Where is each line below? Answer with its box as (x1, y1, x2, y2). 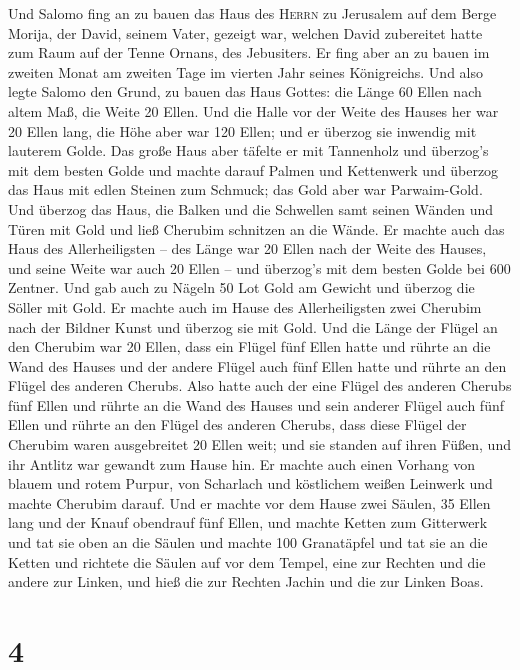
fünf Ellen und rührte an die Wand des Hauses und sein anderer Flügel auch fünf (8, 394, 504, 415)
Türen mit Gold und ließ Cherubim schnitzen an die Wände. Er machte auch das (8, 218, 505, 239)
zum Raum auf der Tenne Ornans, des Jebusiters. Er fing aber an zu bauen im (8, 42, 490, 63)
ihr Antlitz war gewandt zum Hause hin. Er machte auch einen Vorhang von (8, 453, 476, 474)
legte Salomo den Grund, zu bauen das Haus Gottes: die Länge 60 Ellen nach (8, 81, 482, 102)
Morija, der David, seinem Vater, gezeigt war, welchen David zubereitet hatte (8, 22, 483, 43)
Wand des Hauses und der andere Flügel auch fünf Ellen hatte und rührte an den (8, 355, 507, 376)
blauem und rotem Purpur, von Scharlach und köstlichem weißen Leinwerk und (8, 473, 493, 494)
